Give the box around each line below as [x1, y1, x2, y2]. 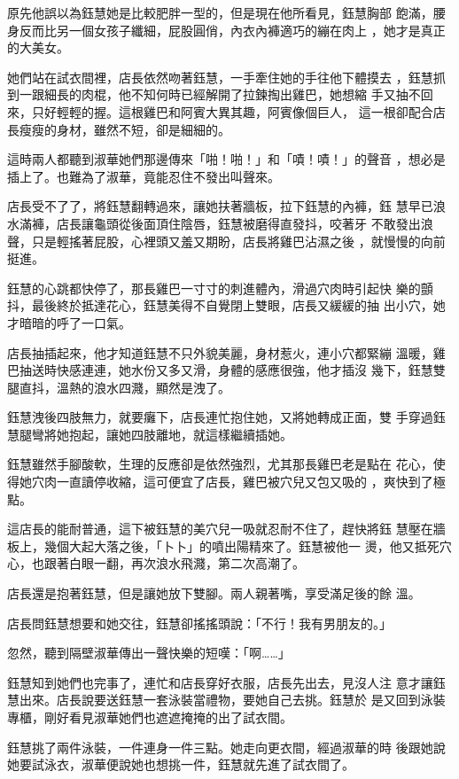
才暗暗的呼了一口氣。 [7, 313, 131, 331]
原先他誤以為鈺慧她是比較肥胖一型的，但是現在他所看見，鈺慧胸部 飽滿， [7, 4, 433, 21]
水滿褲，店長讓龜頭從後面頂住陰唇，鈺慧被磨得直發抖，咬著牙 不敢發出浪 [7, 214, 433, 232]
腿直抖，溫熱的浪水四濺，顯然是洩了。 [7, 378, 230, 396]
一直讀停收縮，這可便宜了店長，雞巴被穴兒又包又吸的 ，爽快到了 [56, 472, 433, 491]
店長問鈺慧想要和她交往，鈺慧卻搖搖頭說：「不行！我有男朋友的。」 [7, 613, 392, 632]
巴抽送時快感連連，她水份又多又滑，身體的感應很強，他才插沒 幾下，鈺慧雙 [7, 361, 446, 379]
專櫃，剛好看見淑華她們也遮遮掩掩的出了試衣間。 [7, 708, 292, 726]
